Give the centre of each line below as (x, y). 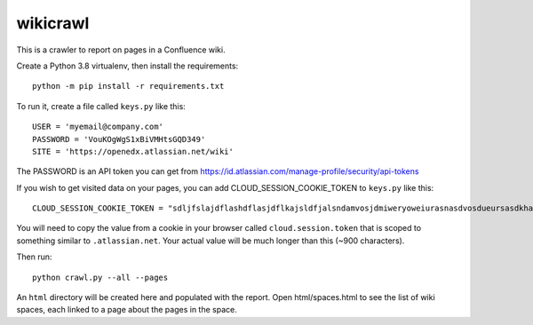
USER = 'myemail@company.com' (98, 127)
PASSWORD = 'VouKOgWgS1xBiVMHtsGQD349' (119, 139)
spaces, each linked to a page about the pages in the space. (127, 310)
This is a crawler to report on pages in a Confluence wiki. (121, 50)
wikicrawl (53, 23)
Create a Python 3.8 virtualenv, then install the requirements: (127, 66)
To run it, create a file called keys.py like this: (101, 106)
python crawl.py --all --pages (100, 277)
